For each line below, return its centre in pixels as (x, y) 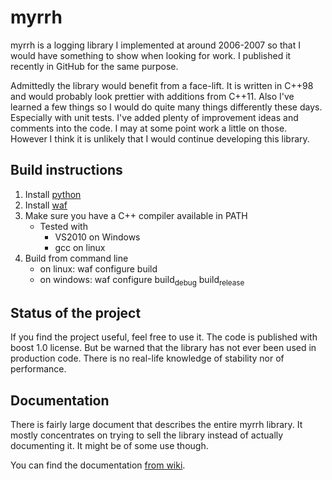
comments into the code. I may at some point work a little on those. (149, 128)
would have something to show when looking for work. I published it (151, 55)
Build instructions (66, 170)
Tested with (63, 226)
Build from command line (76, 258)
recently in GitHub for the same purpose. (94, 66)
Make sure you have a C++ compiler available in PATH (136, 215)
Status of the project (76, 312)
